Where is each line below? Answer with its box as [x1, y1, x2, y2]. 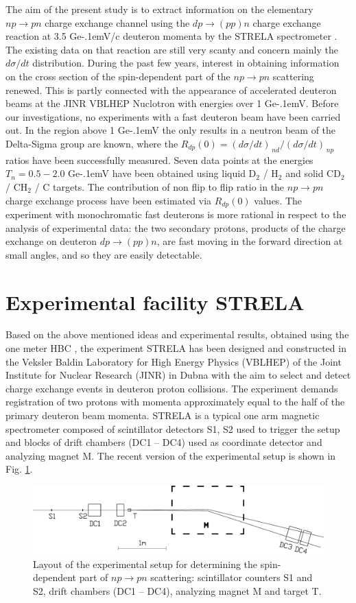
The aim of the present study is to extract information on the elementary [5, 2, 313, 16]
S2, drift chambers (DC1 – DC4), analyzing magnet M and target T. [33, 583, 322, 598]
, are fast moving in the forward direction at [156, 234, 343, 248]
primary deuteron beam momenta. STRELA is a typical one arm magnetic [5, 408, 320, 423]
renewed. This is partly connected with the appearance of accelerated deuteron [5, 82, 337, 97]
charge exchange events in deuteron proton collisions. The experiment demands [5, 381, 338, 395]
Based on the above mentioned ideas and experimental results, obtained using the [5, 327, 349, 342]
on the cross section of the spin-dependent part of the [5, 69, 230, 83]
